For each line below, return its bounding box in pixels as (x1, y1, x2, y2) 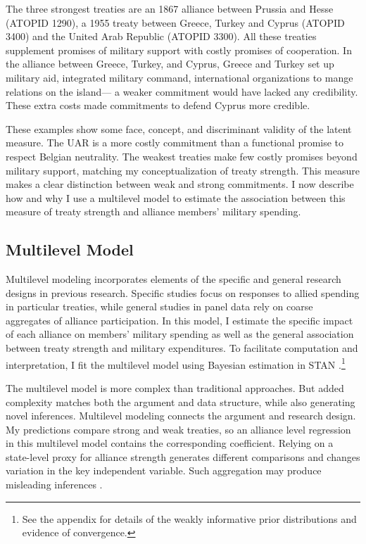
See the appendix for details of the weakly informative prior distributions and (22, 511, 357, 526)
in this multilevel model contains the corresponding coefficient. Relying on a (6, 436, 334, 450)
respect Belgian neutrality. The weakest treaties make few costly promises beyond (6, 148, 358, 163)
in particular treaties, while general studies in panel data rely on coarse (6, 299, 313, 314)
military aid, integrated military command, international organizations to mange (6, 70, 353, 84)
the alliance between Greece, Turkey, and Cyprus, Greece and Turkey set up (6, 56, 334, 71)
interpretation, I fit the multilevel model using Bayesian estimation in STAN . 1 (6, 355, 346, 372)
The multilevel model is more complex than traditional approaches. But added (6, 380, 344, 395)
